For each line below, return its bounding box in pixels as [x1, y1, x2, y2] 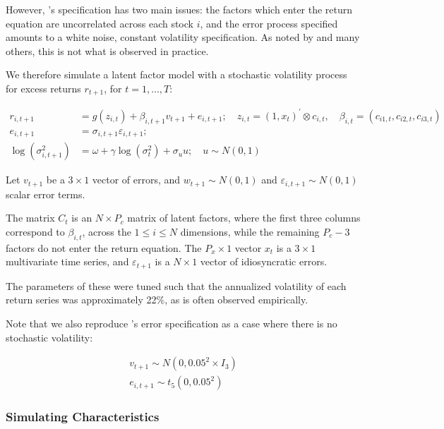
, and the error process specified [200, 16, 338, 30]
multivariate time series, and [6, 254, 129, 269]
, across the [82, 224, 131, 238]
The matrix [6, 210, 55, 225]
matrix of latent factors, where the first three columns [127, 210, 361, 225]
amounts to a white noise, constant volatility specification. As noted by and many [6, 30, 360, 44]
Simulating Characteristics [6, 408, 160, 425]
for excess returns [6, 80, 81, 95]
